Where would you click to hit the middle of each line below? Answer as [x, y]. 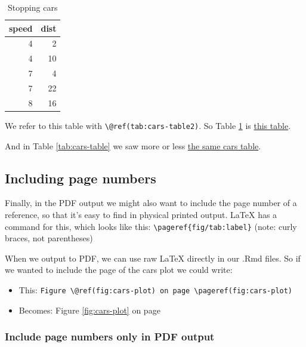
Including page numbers [81, 178]
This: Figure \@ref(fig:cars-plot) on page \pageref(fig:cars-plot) [156, 289]
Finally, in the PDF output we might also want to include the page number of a [151, 203]
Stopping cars [33, 7]
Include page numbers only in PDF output [110, 337]
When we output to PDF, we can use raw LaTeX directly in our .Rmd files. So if [153, 258]
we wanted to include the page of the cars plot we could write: [119, 270]
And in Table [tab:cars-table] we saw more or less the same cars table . [133, 145]
